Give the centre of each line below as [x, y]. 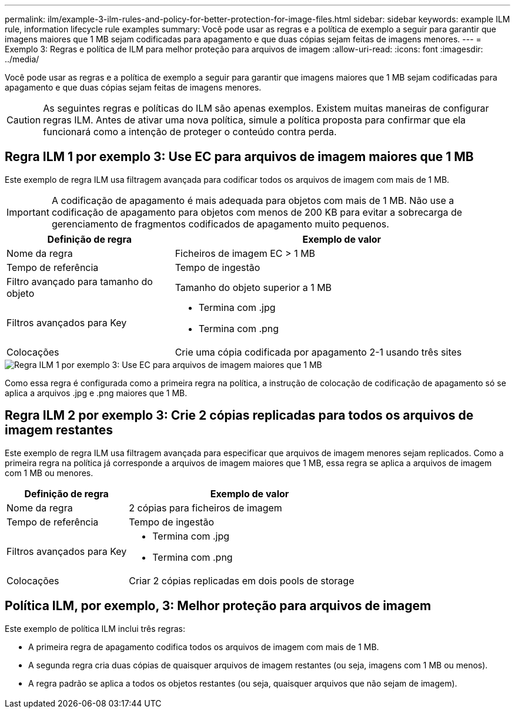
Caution [24, 120]
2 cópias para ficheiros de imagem [205, 508]
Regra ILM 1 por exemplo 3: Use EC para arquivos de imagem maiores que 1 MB [239, 157]
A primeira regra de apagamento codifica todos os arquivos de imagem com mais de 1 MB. [204, 647]
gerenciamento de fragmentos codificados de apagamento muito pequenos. [220, 224]
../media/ [22, 59]
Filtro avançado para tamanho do [80, 281]
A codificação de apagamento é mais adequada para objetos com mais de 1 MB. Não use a [253, 200]
